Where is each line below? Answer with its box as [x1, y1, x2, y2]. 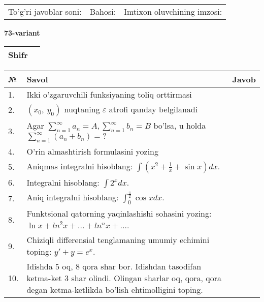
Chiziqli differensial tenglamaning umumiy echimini [26, 234, 210, 246]
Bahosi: [89, 6, 116, 17]
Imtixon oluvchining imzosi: [124, 6, 222, 17]
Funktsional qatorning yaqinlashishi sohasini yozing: [26, 207, 212, 220]
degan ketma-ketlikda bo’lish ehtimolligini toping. [26, 284, 203, 296]
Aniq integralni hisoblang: [26, 191, 119, 203]
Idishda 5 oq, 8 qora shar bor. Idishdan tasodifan [26, 260, 202, 273]
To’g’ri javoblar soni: [8, 6, 82, 17]
